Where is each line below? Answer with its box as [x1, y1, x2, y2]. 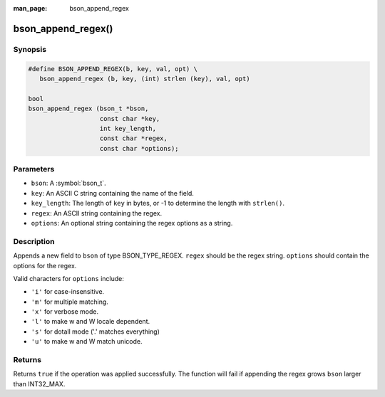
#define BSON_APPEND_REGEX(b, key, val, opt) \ [28, 65, 197, 73]
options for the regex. [13, 261, 77, 270]
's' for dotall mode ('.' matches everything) [31, 327, 160, 336]
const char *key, [99, 115, 160, 122]
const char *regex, [99, 134, 168, 142]
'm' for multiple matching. [31, 297, 108, 306]
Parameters [13, 164, 55, 174]
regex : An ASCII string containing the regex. [31, 208, 163, 217]
